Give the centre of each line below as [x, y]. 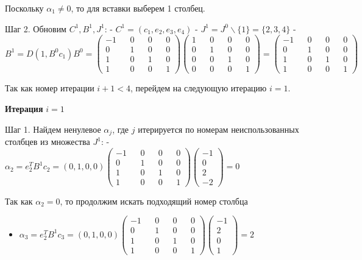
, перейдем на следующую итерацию [198, 88]
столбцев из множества [48, 142]
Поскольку [24, 8]
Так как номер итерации [50, 88]
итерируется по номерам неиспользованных [218, 129]
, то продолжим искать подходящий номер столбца [154, 201]
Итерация [24, 108]
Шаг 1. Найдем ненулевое [53, 129]
